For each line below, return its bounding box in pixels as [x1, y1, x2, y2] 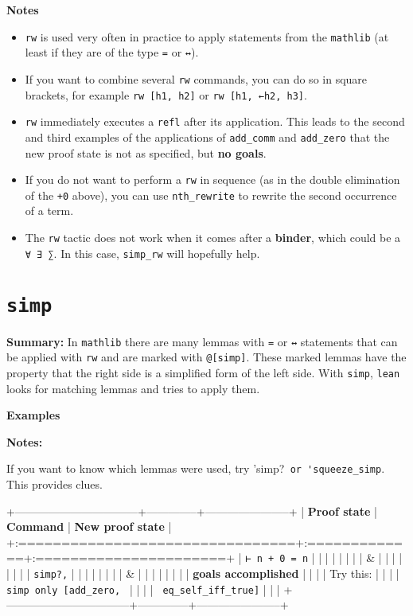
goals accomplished [193, 565, 299, 582]
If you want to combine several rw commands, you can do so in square [25, 70, 368, 87]
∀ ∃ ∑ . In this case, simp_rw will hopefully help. [25, 244, 260, 261]
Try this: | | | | [329, 565, 399, 582]
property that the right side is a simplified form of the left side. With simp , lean [6, 364, 400, 380]
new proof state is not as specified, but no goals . [25, 144, 267, 161]
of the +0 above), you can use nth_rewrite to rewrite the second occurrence [25, 186, 397, 203]
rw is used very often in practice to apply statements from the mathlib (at [25, 28, 389, 45]
